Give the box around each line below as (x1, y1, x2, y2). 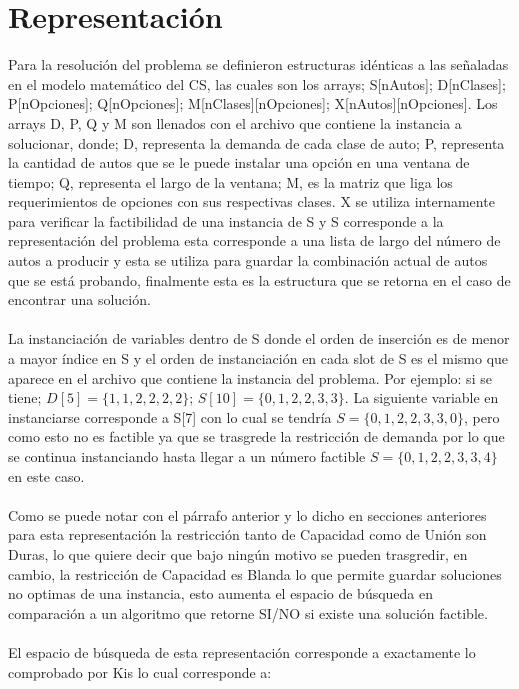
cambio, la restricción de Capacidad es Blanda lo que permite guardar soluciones (8, 563, 502, 584)
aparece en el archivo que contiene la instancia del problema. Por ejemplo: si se (8, 367, 492, 388)
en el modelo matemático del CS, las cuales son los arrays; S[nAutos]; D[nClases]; (8, 73, 506, 94)
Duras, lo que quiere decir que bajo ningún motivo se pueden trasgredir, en (8, 543, 468, 564)
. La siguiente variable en (344, 387, 499, 408)
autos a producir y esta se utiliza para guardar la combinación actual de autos (8, 250, 488, 271)
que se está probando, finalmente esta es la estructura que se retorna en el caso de (8, 269, 511, 290)
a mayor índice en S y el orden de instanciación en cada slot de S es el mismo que (8, 348, 509, 369)
